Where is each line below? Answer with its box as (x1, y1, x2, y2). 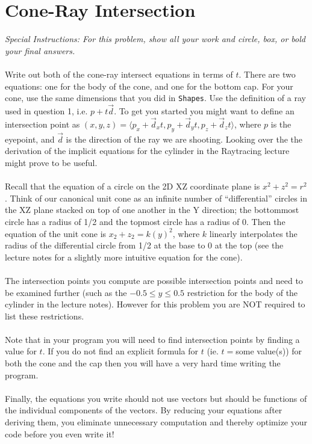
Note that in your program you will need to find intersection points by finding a (5, 333, 300, 345)
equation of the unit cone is (5, 227, 107, 239)
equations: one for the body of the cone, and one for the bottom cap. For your (5, 79, 293, 92)
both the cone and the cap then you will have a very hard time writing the (5, 357, 281, 369)
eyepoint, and (5, 132, 55, 145)
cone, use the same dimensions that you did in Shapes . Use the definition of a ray (5, 91, 306, 104)
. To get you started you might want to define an (114, 104, 295, 117)
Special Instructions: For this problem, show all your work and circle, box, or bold (5, 32, 305, 45)
